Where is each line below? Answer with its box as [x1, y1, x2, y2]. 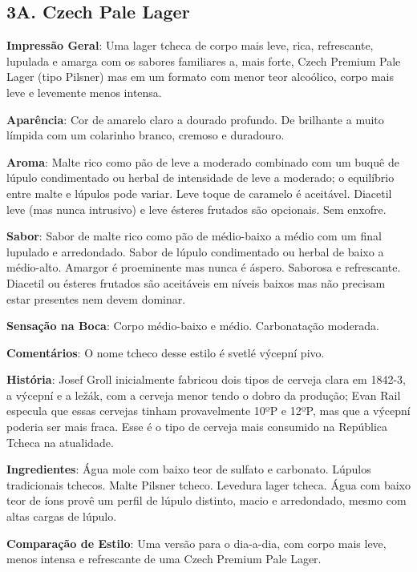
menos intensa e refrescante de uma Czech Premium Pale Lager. [6, 550, 322, 567]
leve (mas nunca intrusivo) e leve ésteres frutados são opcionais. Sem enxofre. [6, 200, 387, 217]
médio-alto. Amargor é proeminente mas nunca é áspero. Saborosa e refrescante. [6, 259, 401, 276]
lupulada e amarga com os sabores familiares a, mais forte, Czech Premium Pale [6, 52, 401, 69]
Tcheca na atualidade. [6, 433, 114, 450]
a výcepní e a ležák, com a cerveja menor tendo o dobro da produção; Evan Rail [6, 386, 401, 403]
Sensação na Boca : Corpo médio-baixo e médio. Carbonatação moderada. [6, 317, 379, 334]
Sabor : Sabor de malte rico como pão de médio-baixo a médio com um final [6, 228, 382, 244]
